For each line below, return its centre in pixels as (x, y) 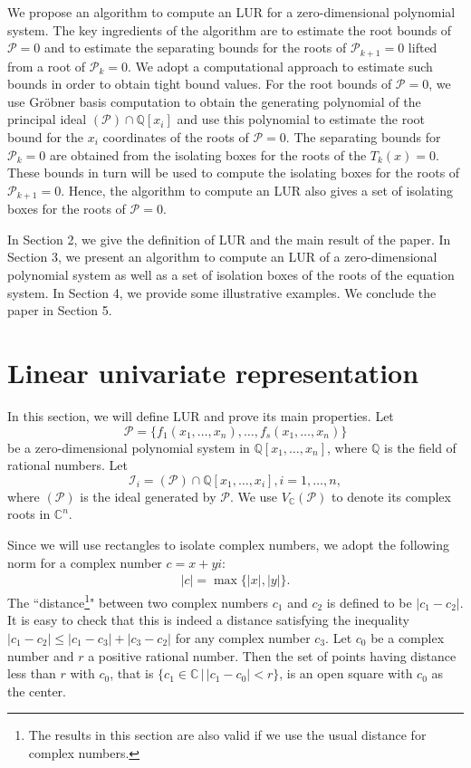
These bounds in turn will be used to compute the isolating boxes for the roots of (234, 173)
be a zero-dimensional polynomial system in (129, 447)
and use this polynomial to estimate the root (301, 119)
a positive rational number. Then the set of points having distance (272, 655)
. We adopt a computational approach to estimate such (280, 66)
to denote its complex (391, 496)
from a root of (47, 66)
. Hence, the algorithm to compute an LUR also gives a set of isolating (257, 190)
